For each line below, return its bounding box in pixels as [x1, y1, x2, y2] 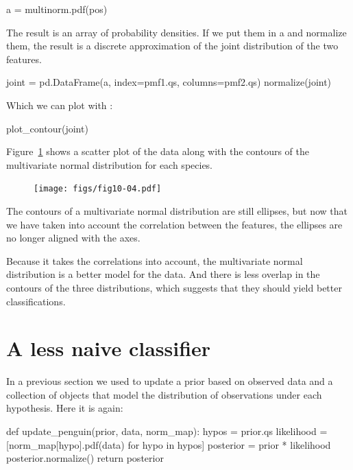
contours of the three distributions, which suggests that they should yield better [6, 280, 342, 294]
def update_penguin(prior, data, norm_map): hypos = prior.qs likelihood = [6, 424, 328, 438]
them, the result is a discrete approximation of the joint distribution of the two [6, 38, 339, 53]
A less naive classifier [6, 334, 211, 362]
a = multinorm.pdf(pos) [6, 2, 108, 16]
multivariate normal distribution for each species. [6, 157, 213, 172]
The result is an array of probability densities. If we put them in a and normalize [6, 25, 347, 39]
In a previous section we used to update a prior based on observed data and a [6, 374, 333, 388]
